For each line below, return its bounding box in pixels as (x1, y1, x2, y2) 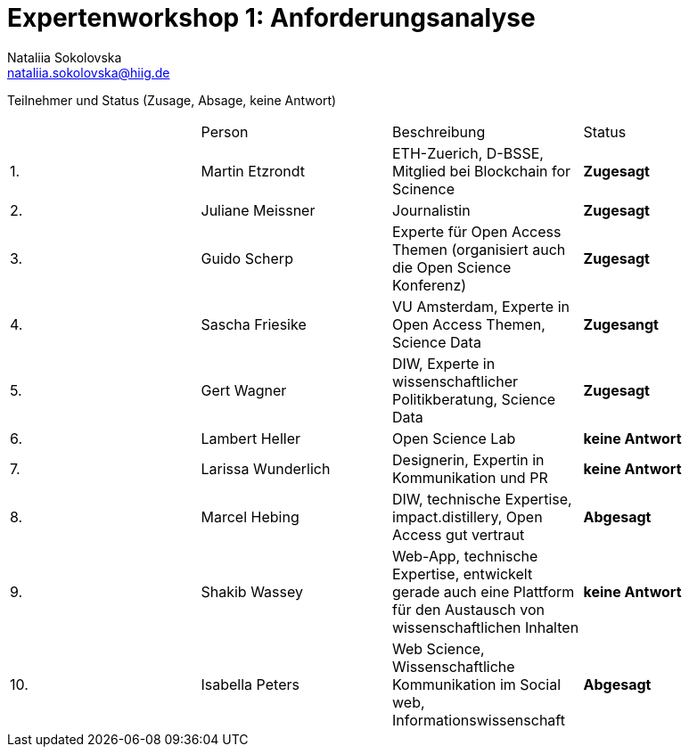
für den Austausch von (392, 600, 545, 619)
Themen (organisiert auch (392, 240, 566, 258)
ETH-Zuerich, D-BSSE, (392, 143, 544, 162)
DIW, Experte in (392, 354, 496, 373)
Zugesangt (583, 315, 659, 333)
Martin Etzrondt (201, 161, 306, 180)
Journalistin (392, 201, 471, 219)
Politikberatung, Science (392, 389, 556, 408)
